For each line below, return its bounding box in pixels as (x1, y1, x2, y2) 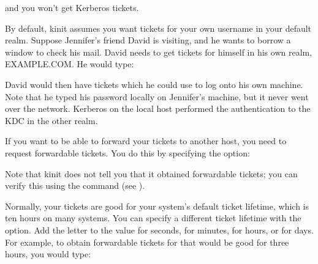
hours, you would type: (5, 248, 91, 260)
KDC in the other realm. (5, 114, 98, 127)
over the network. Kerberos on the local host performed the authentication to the (5, 102, 311, 115)
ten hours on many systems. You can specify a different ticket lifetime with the (5, 211, 301, 224)
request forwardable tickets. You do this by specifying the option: (5, 146, 250, 159)
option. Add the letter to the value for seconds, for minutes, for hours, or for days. (5, 223, 314, 236)
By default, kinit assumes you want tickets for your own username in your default (5, 21, 312, 34)
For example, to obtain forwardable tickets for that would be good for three (5, 235, 289, 248)
